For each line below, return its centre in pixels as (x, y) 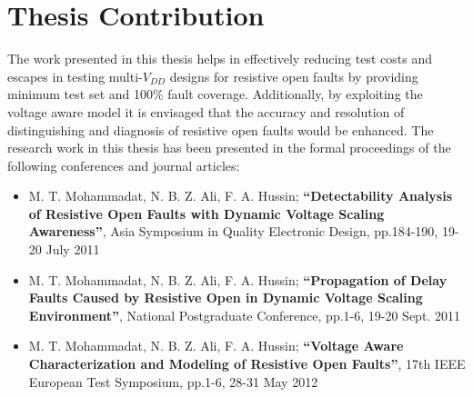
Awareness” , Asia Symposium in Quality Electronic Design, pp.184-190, (233, 231)
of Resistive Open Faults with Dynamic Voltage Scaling (206, 213)
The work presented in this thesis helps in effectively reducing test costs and (220, 59)
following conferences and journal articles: (124, 165)
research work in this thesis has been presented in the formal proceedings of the (229, 148)
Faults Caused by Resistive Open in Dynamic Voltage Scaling (226, 298)
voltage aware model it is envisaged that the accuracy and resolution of (206, 111)
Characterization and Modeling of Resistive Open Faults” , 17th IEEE (247, 364)
